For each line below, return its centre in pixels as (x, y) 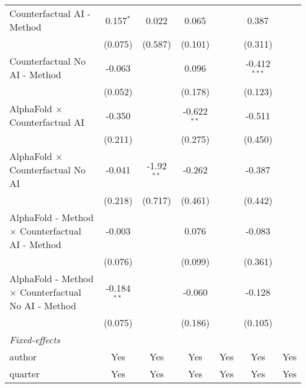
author (23, 357)
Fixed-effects (35, 339)
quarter (25, 374)
